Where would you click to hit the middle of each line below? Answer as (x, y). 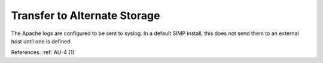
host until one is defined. (42, 41)
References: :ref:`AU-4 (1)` (44, 52)
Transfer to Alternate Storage (86, 15)
